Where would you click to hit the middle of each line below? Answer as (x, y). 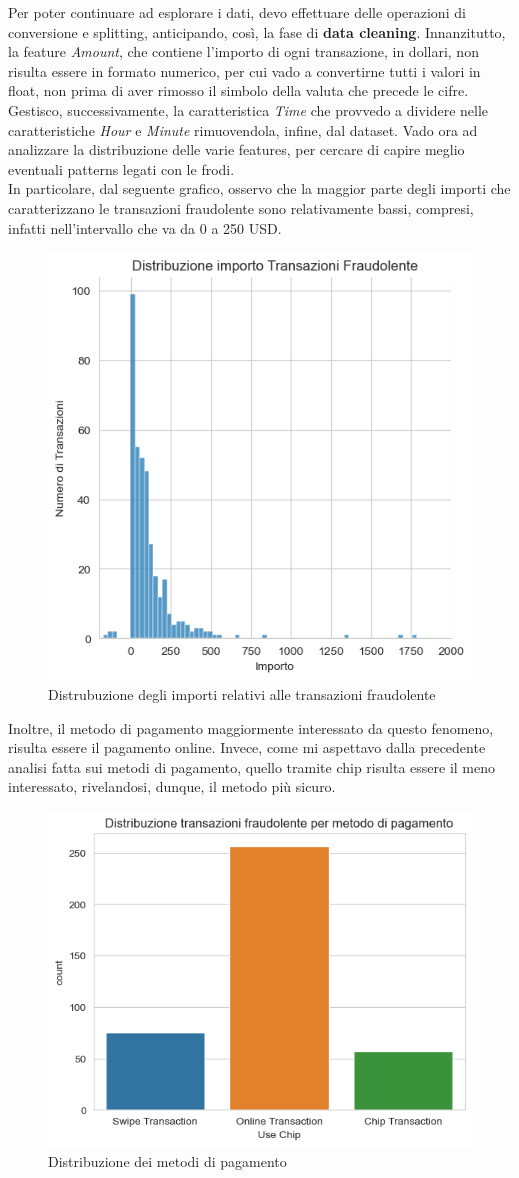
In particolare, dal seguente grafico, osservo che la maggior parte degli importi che (259, 188)
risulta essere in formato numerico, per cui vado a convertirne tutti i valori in (244, 70)
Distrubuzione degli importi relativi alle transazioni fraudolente (242, 693)
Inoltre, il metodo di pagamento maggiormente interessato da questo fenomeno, (251, 727)
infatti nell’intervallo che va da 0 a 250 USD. (145, 227)
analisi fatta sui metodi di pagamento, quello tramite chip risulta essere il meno (251, 766)
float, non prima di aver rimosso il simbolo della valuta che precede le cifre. (238, 90)
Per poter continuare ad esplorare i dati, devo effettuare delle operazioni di (237, 12)
